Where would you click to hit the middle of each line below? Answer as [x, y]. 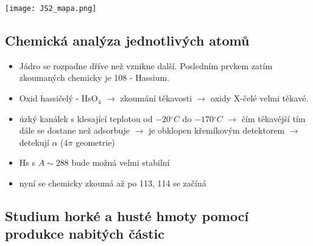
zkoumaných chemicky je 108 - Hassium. [94, 77]
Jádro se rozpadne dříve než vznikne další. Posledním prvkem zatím [146, 65]
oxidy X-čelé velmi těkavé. [260, 98]
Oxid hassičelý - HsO [58, 98]
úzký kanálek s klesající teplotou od [86, 118]
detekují [34, 142]
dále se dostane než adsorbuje [74, 130]
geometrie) [95, 142]
